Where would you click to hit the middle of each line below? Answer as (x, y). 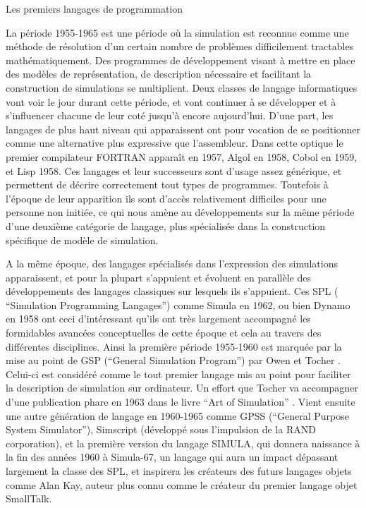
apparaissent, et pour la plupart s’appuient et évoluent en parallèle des (158, 277)
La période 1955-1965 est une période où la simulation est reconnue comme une (177, 32)
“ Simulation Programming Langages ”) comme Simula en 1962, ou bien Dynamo (178, 304)
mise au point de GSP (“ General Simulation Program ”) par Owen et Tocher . (173, 360)
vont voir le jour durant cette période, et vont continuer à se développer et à (171, 101)
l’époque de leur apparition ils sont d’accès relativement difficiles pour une (166, 198)
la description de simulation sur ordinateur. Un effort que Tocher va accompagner (182, 388)
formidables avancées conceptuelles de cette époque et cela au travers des (164, 333)
